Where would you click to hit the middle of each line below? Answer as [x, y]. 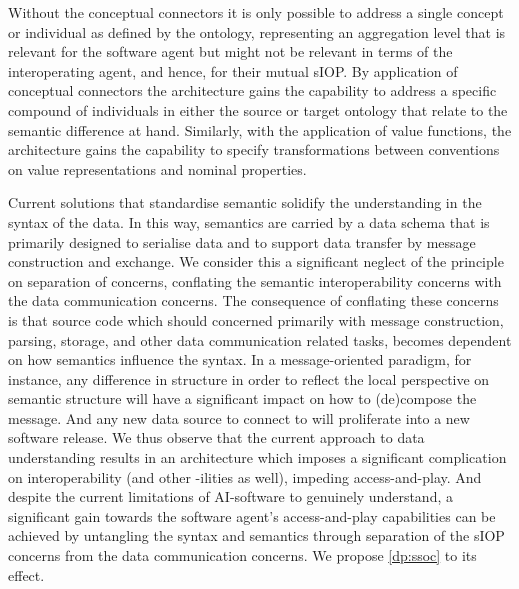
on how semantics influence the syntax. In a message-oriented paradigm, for [240, 359]
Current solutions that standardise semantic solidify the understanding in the [245, 202]
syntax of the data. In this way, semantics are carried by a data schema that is [249, 221]
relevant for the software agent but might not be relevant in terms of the [230, 51]
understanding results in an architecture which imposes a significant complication [257, 457]
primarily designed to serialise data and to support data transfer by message [242, 241]
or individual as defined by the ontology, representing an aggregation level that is [257, 31]
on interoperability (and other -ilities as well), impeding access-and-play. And [245, 476]
